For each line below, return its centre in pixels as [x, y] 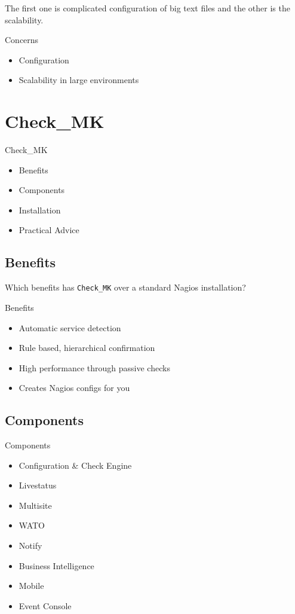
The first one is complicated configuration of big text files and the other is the [147, 8]
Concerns [22, 40]
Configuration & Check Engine [75, 465]
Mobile [31, 586]
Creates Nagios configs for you [74, 388]
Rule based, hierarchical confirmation [87, 348]
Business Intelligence [56, 565]
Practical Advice [49, 230]
